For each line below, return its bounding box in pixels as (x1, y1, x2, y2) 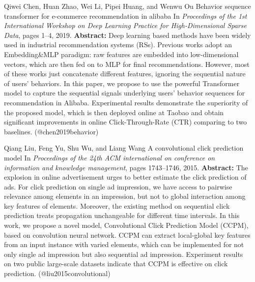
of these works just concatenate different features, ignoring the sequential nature (4, 68, 246, 79)
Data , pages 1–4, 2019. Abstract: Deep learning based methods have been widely (4, 30, 251, 40)
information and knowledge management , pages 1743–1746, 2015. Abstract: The (4, 162, 248, 172)
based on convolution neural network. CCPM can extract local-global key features (4, 229, 251, 240)
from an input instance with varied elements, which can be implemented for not (4, 239, 244, 250)
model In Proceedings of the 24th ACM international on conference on (4, 152, 215, 162)
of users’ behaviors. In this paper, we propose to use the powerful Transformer (4, 78, 240, 88)
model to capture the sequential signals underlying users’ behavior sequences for (4, 88, 245, 98)
